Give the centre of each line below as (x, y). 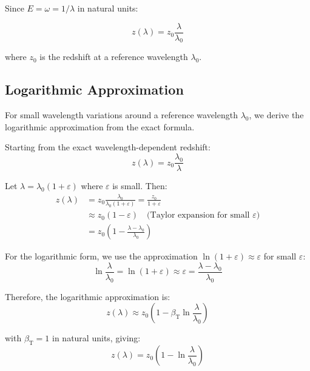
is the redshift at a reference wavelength (114, 57)
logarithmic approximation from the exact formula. (100, 126)
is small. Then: (140, 186)
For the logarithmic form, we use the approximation (101, 256)
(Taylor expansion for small (198, 216)
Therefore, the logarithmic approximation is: (88, 296)
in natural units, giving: (96, 338)
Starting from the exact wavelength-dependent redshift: (108, 147)
